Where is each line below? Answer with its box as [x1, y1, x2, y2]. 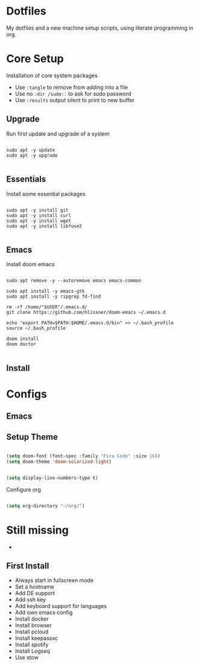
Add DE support [14, 590, 55, 597]
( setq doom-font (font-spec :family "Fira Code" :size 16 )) [6, 453, 161, 459]
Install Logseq [14, 647, 50, 655]
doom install [6, 336, 39, 342]
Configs [6, 387, 47, 400]
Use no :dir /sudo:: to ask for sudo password [14, 90, 131, 97]
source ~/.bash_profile [6, 325, 66, 331]
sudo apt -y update [6, 147, 55, 153]
